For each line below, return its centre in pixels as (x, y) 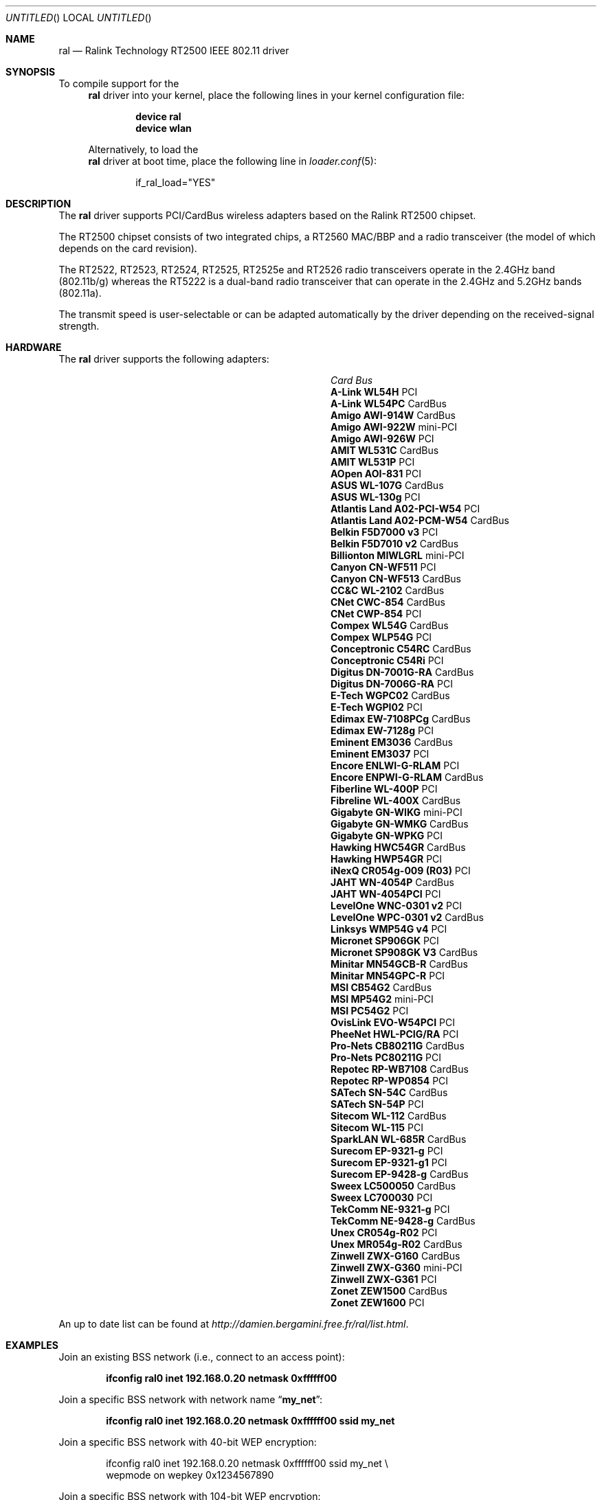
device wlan (164, 128)
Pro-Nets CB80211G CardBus (398, 1046)
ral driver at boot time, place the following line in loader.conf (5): (233, 161)
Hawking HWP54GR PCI (387, 859)
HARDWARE (34, 347)
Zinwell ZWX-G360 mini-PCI (397, 1268)
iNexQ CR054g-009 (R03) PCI (401, 871)
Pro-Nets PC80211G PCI (386, 1057)
